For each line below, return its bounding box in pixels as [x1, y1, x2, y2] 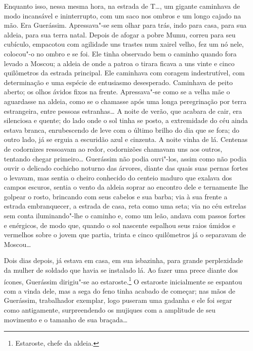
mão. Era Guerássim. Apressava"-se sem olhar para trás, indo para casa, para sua [4, 20, 247, 30]
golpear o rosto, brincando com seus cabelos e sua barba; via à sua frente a [4, 191, 228, 201]
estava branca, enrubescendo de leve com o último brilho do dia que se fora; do [4, 124, 239, 135]
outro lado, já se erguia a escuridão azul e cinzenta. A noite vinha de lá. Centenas [4, 134, 248, 144]
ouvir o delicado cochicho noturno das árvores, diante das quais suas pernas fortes [4, 163, 248, 173]
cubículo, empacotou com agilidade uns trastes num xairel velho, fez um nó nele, [4, 39, 244, 49]
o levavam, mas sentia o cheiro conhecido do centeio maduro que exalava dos [4, 172, 232, 182]
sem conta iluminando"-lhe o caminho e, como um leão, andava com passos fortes [4, 211, 246, 221]
